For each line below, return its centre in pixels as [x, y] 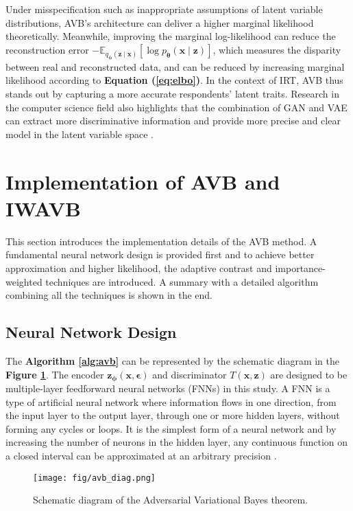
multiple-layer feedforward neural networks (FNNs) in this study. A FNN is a [168, 388]
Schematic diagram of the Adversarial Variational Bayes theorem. [171, 500]
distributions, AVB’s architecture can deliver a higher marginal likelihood [160, 22]
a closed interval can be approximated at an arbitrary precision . [141, 455]
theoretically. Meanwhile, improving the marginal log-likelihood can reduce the [171, 36]
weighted [24, 281]
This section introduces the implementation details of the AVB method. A [161, 241]
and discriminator [190, 374]
